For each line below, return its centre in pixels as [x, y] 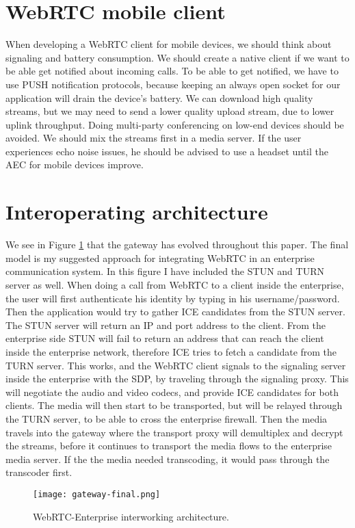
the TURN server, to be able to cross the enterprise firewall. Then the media [167, 418]
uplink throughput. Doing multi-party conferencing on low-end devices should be [175, 124]
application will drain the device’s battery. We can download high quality [159, 97]
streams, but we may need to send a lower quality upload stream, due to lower [170, 111]
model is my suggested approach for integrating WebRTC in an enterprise [160, 258]
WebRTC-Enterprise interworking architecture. [131, 516]
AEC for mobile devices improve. [75, 164]
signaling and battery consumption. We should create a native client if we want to [177, 57]
